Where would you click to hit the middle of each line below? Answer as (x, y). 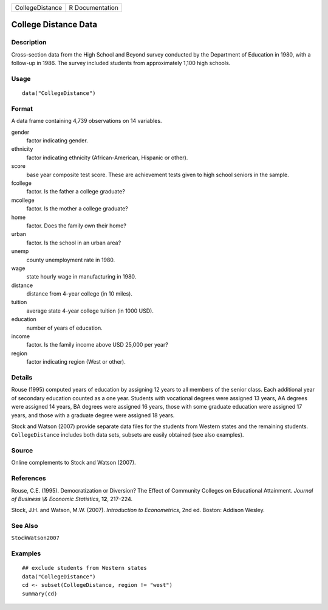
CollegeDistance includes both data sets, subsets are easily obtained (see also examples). (128, 435)
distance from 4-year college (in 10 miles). (80, 294)
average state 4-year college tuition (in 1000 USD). (90, 311)
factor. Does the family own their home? (77, 226)
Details (22, 377)
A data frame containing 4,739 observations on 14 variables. (87, 121)
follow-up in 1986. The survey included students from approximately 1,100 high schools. (121, 63)
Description (29, 43)
